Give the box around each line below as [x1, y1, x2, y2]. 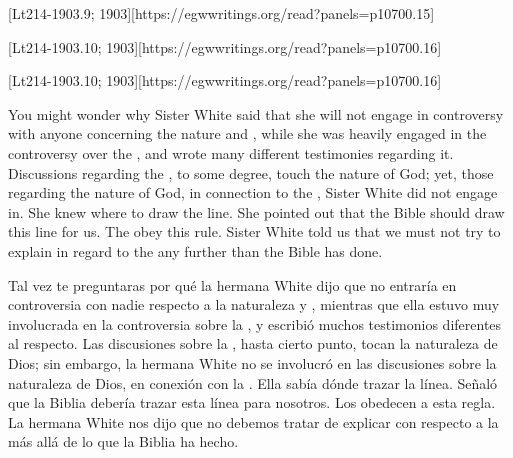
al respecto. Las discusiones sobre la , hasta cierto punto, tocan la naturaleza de [8, 333, 498, 354]
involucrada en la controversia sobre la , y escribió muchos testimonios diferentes [8, 313, 502, 334]
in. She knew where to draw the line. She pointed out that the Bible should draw [8, 201, 505, 222]
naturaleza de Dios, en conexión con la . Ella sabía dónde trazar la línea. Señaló [8, 372, 498, 393]
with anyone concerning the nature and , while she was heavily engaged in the [8, 123, 487, 144]
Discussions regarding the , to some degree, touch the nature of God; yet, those [8, 162, 494, 183]
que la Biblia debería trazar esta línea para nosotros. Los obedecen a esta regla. [8, 392, 496, 413]
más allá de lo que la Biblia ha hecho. [8, 431, 239, 452]
